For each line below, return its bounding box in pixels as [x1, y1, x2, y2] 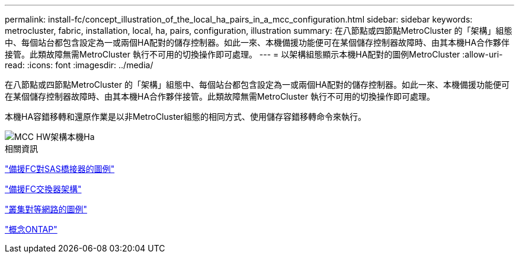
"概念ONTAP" [5, 224, 57, 234]
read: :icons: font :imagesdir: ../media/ [5, 60, 153, 70]
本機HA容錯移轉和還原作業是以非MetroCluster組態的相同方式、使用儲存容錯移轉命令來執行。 [5, 112, 367, 122]
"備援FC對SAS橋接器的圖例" [5, 164, 115, 174]
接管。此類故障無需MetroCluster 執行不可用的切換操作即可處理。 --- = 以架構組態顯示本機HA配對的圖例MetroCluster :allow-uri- [5, 49, 503, 59]
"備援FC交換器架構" [5, 184, 82, 194]
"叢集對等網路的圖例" [5, 204, 88, 214]
